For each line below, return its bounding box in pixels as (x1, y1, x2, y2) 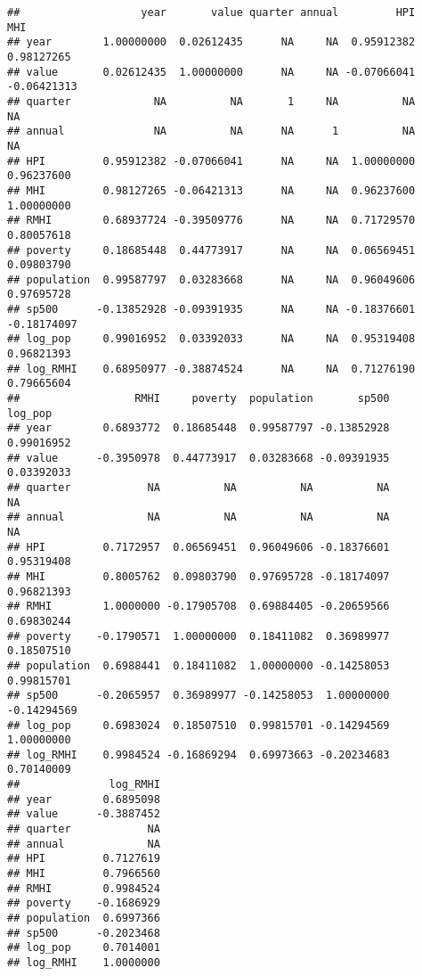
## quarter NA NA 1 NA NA (7, 94, 416, 108)
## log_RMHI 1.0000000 (7, 956, 160, 969)
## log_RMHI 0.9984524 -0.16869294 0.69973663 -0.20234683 (7, 748, 390, 761)
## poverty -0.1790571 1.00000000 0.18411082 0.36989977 (7, 629, 390, 643)
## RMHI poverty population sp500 (7, 392, 390, 406)
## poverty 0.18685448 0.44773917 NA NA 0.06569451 (7, 243, 416, 257)
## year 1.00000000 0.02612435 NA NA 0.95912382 (7, 36, 416, 49)
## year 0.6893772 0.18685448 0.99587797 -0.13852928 (7, 422, 390, 435)
